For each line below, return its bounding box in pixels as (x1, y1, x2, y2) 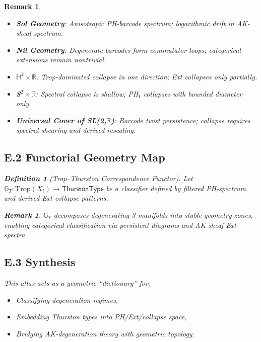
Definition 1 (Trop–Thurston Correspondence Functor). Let (4, 173, 193, 184)
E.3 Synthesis (4, 254, 76, 270)
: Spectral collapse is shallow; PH (36, 88, 139, 99)
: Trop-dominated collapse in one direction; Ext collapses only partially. (36, 71, 257, 81)
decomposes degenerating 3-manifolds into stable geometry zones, (53, 209, 253, 220)
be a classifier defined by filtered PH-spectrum (106, 183, 246, 193)
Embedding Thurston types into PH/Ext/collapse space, (16, 311, 187, 322)
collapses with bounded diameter (143, 88, 242, 99)
